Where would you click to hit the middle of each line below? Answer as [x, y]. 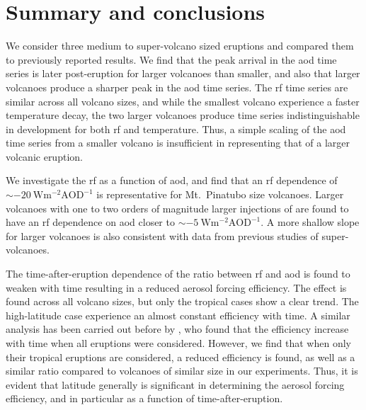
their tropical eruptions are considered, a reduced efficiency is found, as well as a [181, 357]
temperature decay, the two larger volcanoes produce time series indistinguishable [183, 115]
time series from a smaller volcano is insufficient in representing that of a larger [178, 143]
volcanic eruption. [44, 156]
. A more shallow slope [310, 222]
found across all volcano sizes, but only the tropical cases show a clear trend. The [182, 301]
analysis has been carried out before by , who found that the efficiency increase [177, 329]
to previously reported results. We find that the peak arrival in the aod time [171, 59]
